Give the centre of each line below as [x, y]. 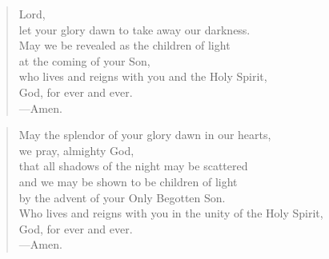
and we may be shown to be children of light [128, 181]
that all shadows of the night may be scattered [133, 166]
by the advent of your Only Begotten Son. [122, 197]
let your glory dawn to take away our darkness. [134, 29]
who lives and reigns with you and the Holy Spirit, [143, 76]
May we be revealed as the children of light [124, 45]
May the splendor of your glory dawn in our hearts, [145, 135]
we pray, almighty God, [76, 150]
